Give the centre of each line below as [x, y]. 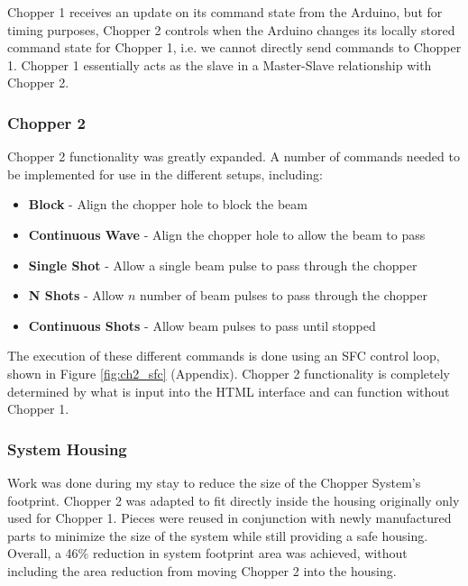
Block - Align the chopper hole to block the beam [168, 204]
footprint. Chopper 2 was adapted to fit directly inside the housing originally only [234, 500]
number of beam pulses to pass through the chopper [284, 295]
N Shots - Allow [76, 295]
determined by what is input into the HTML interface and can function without [229, 391]
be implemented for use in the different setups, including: [165, 174]
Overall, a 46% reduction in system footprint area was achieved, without [207, 553]
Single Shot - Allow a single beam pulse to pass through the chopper [223, 265]
